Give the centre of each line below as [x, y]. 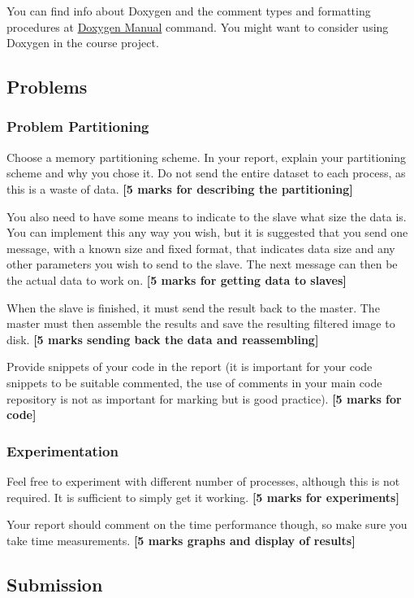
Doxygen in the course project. [83, 43]
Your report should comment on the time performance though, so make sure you [207, 524]
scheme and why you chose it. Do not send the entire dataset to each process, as [206, 173]
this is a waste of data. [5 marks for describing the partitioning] [180, 188]
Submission [55, 584]
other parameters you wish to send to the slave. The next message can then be [202, 264]
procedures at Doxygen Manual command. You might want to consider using [198, 26]
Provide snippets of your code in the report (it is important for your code [190, 367]
